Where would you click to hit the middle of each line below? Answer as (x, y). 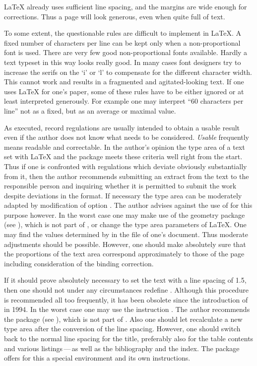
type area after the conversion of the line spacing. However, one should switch (122, 329)
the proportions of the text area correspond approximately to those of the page (124, 254)
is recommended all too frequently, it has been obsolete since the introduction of (126, 299)
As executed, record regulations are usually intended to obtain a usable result (122, 127)
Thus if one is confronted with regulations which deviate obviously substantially (126, 166)
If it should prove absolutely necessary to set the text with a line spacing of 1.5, (125, 280)
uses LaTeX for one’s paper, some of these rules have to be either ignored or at (124, 91)
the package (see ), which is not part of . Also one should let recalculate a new (123, 319)
